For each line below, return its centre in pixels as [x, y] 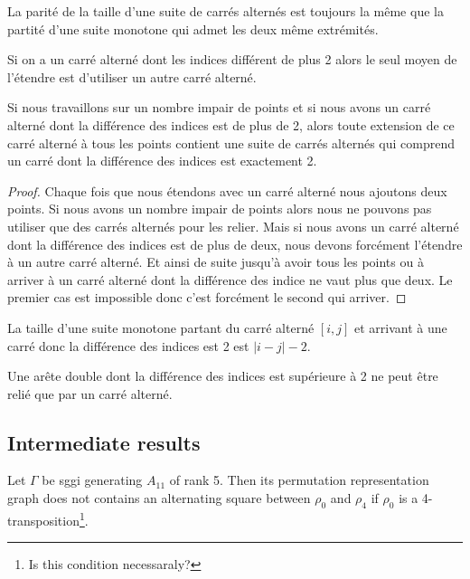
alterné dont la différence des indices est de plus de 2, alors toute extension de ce [231, 124]
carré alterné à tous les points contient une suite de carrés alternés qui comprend [231, 142]
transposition [43, 520]
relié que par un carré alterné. [90, 393]
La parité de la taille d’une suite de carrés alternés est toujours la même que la [226, 11]
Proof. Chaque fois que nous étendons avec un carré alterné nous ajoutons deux [227, 190]
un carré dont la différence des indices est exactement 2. [162, 161]
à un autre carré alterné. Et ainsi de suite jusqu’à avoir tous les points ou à [216, 262]
